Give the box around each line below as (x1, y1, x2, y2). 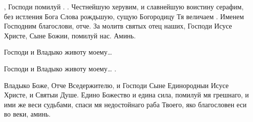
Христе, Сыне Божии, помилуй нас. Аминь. (4, 30, 136, 40)
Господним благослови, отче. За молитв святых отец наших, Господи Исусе (4, 21, 232, 31)
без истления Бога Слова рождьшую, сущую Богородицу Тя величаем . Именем (4, 11, 244, 21)
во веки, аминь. (4, 109, 51, 119)
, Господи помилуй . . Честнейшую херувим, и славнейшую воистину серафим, (4, 1, 244, 11)
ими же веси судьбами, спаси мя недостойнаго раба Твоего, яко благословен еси (4, 99, 247, 109)
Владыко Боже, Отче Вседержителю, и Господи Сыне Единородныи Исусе (4, 80, 229, 90)
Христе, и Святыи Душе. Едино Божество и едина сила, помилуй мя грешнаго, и (4, 90, 249, 100)
